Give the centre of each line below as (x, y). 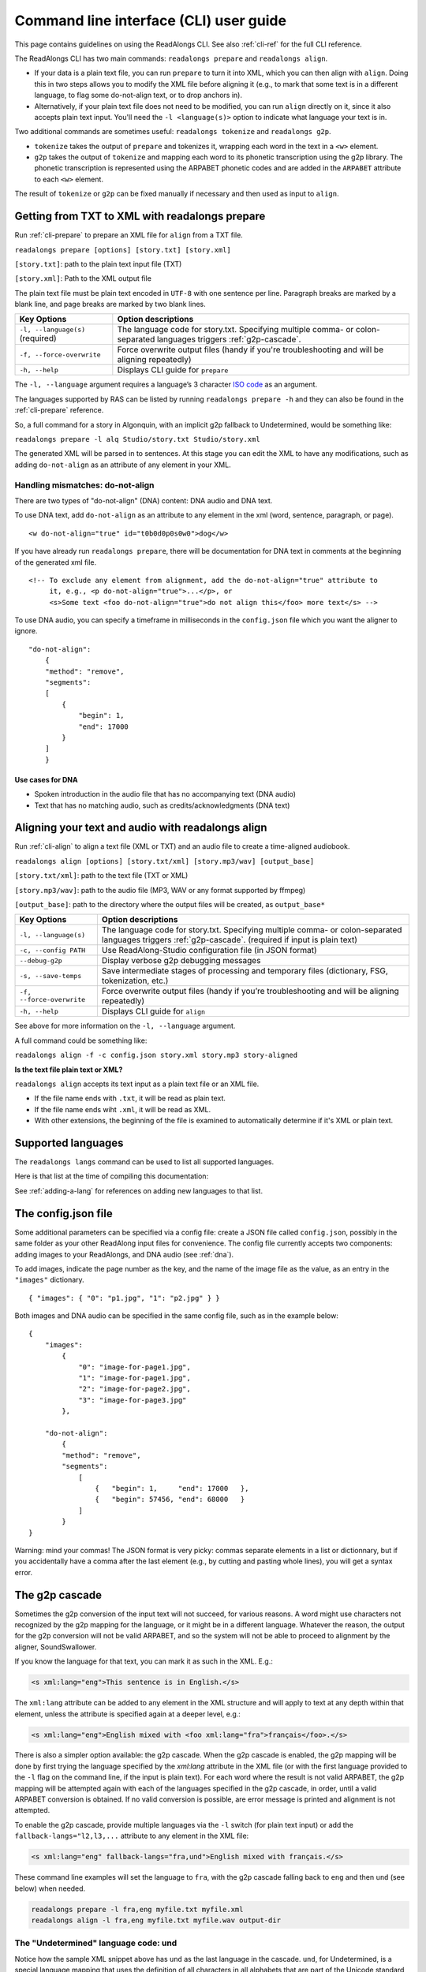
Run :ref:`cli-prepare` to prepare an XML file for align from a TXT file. (129, 235)
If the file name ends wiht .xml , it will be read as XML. (123, 1109)
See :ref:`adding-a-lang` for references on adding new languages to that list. (139, 1190)
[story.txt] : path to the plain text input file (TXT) (98, 263)
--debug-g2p (41, 960)
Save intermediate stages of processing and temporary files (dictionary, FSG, (245, 971)
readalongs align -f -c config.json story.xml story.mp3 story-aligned (156, 1055)
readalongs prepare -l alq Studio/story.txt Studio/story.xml (137, 439)
